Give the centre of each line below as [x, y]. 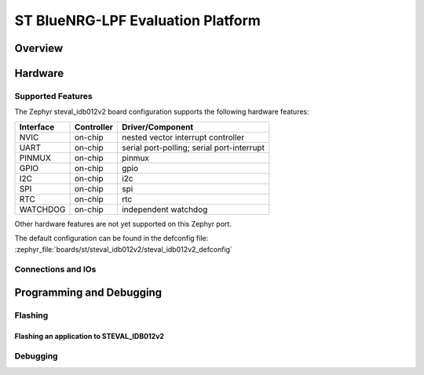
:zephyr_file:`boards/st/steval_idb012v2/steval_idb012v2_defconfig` [124, 249]
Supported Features [54, 96]
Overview [39, 48]
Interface [37, 127]
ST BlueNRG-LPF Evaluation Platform [137, 20]
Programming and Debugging [88, 292]
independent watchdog [165, 209]
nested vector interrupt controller [183, 137]
